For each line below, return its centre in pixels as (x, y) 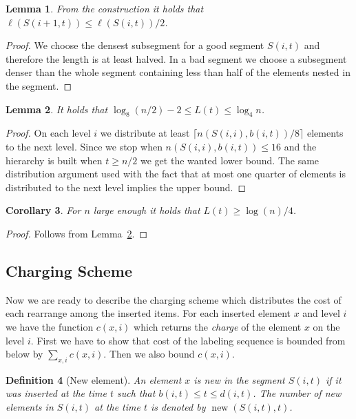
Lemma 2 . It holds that (57, 109)
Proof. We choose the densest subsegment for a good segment (135, 45)
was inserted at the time (56, 393)
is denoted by (178, 407)
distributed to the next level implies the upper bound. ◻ (126, 187)
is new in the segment (239, 379)
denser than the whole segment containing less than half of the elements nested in (178, 72)
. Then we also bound (149, 354)
